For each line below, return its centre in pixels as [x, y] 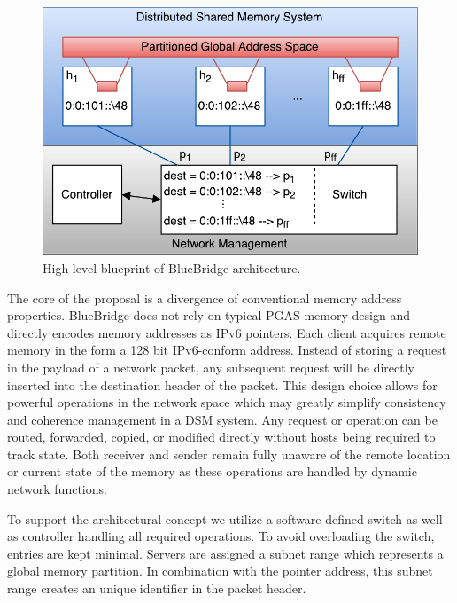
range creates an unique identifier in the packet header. [157, 588]
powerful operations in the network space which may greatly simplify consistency [227, 402]
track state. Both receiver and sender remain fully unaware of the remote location [229, 454]
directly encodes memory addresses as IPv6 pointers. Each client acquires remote [227, 332]
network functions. [57, 489]
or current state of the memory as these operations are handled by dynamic [212, 471]
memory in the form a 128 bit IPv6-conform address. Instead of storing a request [227, 350]
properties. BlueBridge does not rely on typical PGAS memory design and [209, 315]
